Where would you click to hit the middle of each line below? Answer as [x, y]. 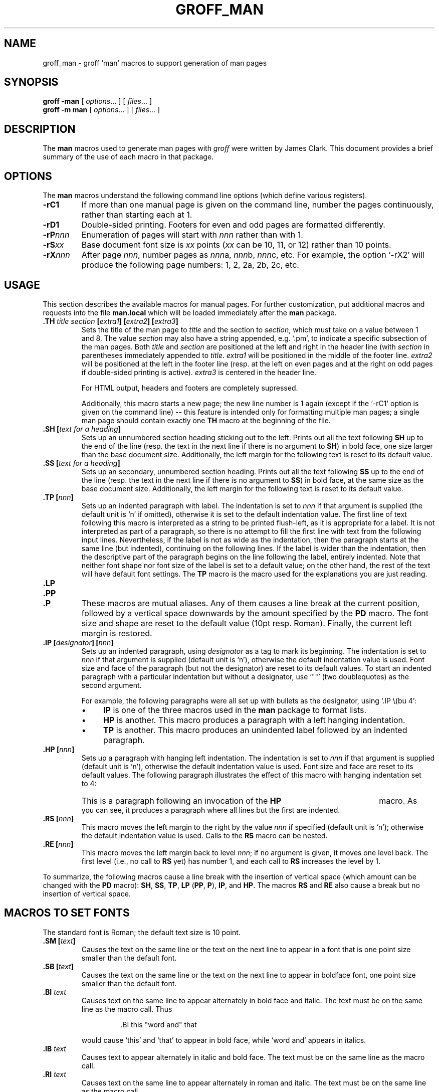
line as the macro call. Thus [127, 1009]
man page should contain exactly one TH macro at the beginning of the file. [206, 420]
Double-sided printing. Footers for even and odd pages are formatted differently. [233, 225]
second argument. [112, 685]
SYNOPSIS [31, 82]
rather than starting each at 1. [137, 215]
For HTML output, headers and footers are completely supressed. [190, 388]
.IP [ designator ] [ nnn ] [78, 642]
